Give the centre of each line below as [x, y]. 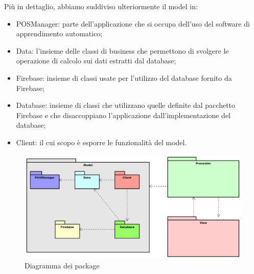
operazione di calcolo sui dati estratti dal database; [96, 61]
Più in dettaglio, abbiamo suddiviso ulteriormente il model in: [101, 6]
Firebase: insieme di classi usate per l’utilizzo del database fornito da [124, 77]
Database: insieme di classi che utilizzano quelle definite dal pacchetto [126, 105]
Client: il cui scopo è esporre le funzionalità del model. [101, 142]
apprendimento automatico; [59, 33]
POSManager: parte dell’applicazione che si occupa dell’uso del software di [133, 23]
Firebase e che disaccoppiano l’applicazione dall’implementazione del [123, 115]
